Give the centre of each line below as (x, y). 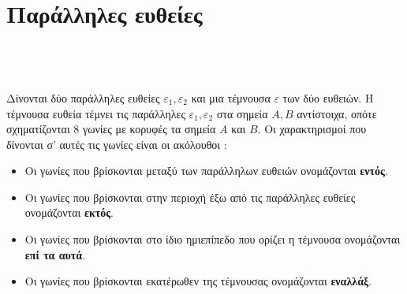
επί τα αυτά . (55, 254)
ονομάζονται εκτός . (69, 212)
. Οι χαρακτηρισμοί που (312, 129)
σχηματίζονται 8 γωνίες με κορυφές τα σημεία (111, 129)
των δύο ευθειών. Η (328, 97)
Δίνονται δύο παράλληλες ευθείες (83, 97)
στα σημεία (242, 113)
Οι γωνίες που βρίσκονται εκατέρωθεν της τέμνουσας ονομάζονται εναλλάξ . (198, 281)
